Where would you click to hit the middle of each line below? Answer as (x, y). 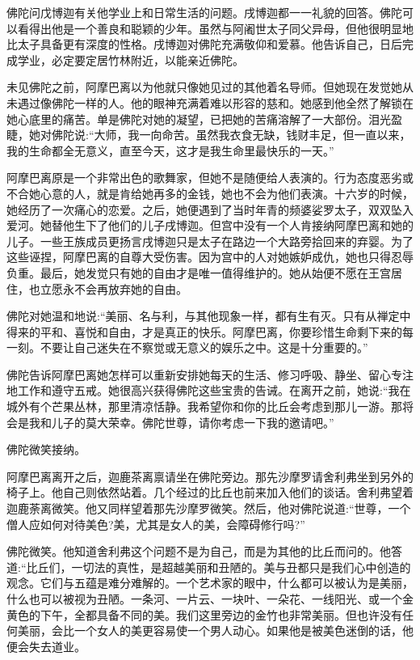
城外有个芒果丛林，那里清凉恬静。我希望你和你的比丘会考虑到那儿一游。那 (204, 406)
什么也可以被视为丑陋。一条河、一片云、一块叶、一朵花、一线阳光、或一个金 (210, 599)
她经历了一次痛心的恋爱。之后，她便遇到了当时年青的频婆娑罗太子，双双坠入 (210, 209)
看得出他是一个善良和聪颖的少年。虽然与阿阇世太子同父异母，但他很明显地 (215, 28)
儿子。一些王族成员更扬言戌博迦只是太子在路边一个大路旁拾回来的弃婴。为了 (210, 241)
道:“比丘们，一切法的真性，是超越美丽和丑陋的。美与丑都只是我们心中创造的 (209, 567)
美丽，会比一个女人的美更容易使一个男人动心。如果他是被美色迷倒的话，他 (215, 630)
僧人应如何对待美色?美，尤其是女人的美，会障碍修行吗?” (156, 524)
